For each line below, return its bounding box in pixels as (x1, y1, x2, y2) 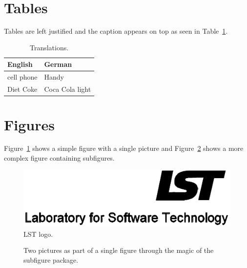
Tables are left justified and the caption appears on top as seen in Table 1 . (4, 26, 228, 36)
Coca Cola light (44, 84, 91, 94)
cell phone (7, 72, 38, 82)
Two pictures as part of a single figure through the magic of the (23, 245, 214, 255)
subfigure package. (23, 255, 79, 265)
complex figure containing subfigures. (4, 152, 115, 163)
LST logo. (23, 228, 53, 239)
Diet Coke (7, 84, 38, 94)
